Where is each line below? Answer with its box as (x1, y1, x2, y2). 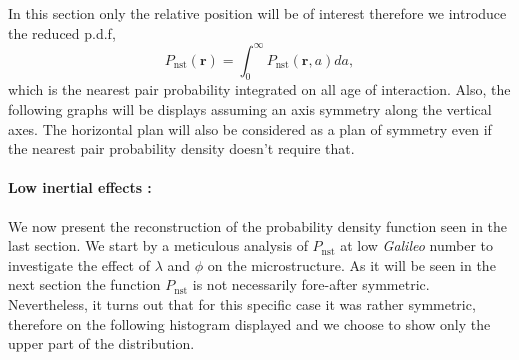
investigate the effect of (8, 254, 150, 275)
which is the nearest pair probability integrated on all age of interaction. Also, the (8, 79, 511, 100)
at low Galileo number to (340, 235, 493, 256)
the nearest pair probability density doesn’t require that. (8, 138, 355, 159)
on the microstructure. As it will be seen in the (207, 254, 496, 275)
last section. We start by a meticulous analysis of (8, 235, 308, 256)
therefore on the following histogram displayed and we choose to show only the (8, 313, 491, 334)
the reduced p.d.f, (8, 22, 116, 43)
